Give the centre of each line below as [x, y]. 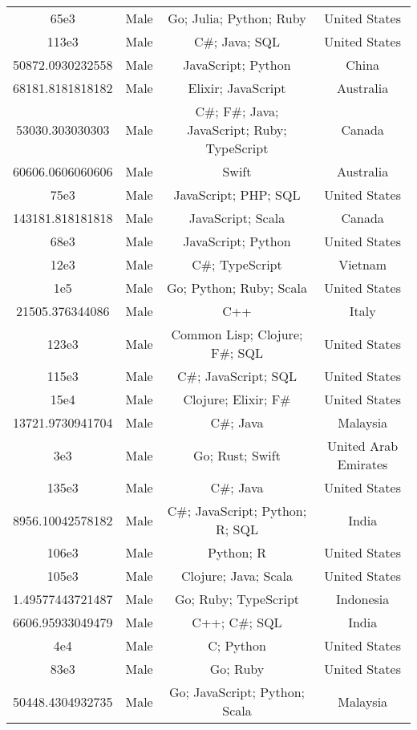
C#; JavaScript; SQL [237, 376]
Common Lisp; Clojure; [237, 334]
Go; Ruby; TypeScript [237, 599]
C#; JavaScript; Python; [237, 511]
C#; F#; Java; [237, 111]
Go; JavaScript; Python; [237, 692]
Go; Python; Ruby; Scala [237, 288]
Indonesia [362, 599]
